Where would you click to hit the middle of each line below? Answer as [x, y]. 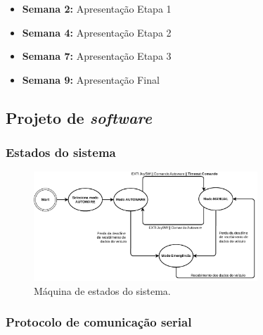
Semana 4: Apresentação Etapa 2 [97, 32]
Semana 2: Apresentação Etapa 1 [97, 8]
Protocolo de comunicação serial [99, 322]
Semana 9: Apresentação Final [91, 79]
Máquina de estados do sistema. [102, 290]
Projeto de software [79, 117]
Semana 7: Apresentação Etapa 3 [97, 56]
